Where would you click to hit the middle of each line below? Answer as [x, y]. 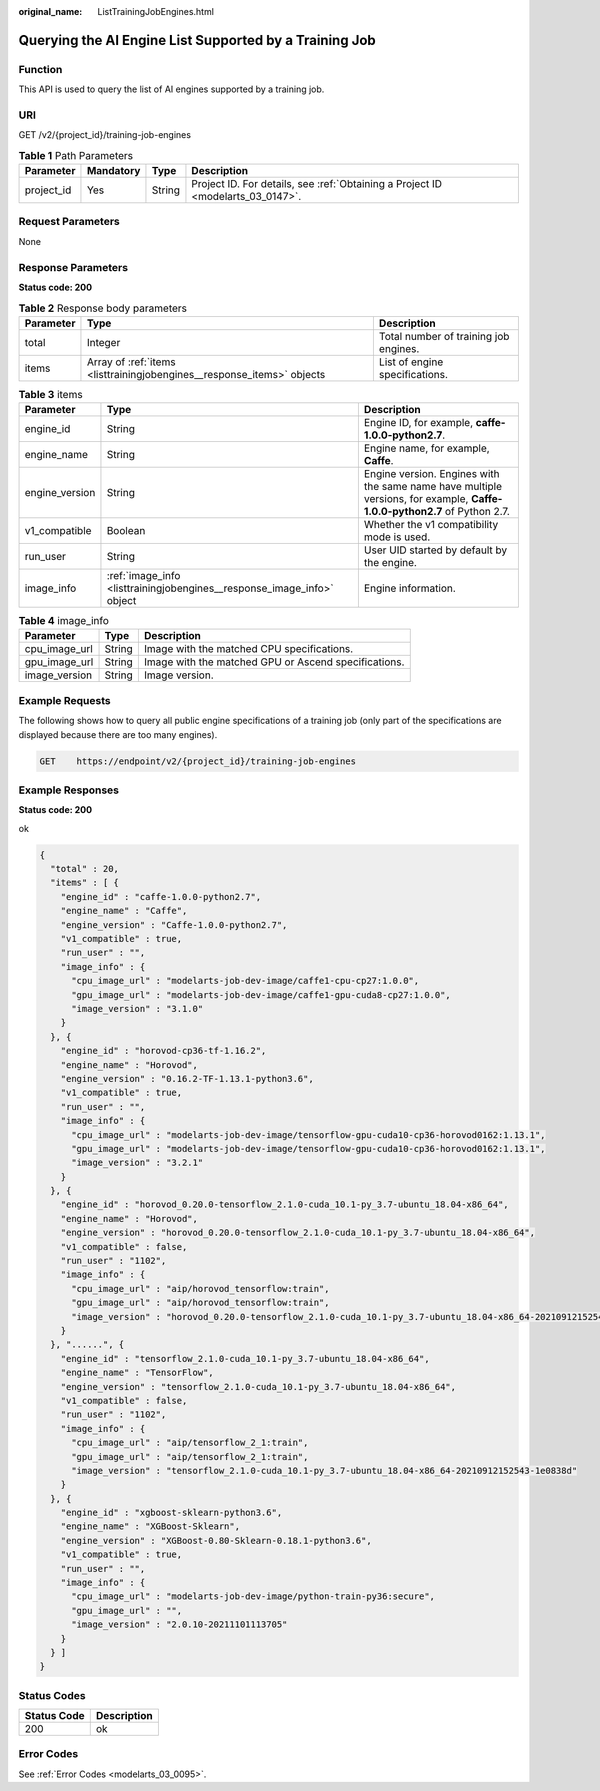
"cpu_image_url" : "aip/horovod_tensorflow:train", [200, 1288]
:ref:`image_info [143, 576]
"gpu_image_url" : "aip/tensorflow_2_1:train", [190, 1456]
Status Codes [52, 1695]
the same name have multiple [433, 487]
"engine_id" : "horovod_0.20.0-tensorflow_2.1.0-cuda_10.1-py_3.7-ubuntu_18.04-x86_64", [284, 1204]
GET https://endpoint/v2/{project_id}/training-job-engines [198, 761]
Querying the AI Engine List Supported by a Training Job [197, 40]
